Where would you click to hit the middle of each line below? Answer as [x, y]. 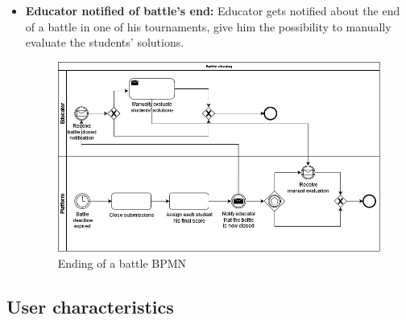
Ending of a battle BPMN [122, 263]
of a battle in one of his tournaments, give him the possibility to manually [208, 26]
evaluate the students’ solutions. [105, 42]
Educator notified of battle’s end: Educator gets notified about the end [213, 10]
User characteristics [90, 306]
